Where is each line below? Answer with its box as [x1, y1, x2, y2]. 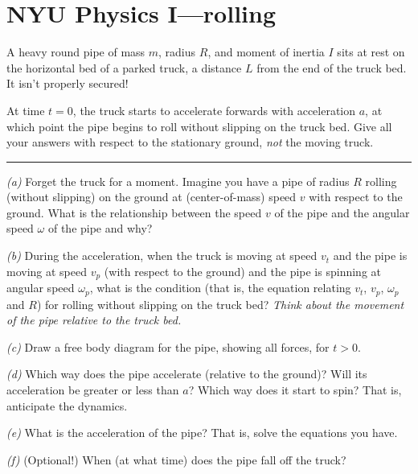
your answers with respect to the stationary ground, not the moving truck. [6, 134, 374, 150]
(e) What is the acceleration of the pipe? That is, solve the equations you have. [6, 424, 398, 441]
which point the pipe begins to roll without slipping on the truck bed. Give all [6, 117, 392, 134]
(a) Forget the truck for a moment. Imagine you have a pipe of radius [6, 172, 350, 189]
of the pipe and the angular [274, 204, 410, 221]
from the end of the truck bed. [256, 59, 407, 76]
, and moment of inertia [207, 43, 325, 60]
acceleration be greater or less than [6, 381, 179, 398]
